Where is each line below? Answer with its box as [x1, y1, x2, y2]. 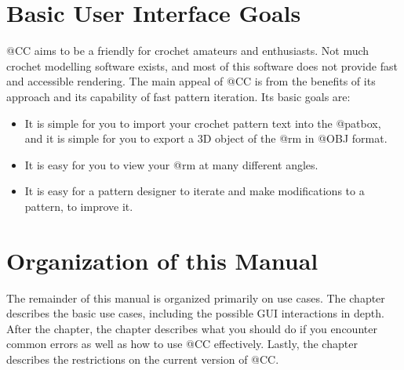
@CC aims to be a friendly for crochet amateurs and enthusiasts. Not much [6, 42, 369, 59]
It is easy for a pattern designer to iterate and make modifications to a [24, 183, 365, 199]
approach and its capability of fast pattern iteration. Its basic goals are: [6, 88, 351, 104]
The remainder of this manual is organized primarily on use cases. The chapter [6, 289, 385, 306]
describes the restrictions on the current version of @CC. [6, 350, 279, 367]
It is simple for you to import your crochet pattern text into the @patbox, [24, 114, 381, 131]
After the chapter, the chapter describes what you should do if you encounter [6, 320, 377, 336]
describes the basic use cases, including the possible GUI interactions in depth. [6, 305, 384, 321]
